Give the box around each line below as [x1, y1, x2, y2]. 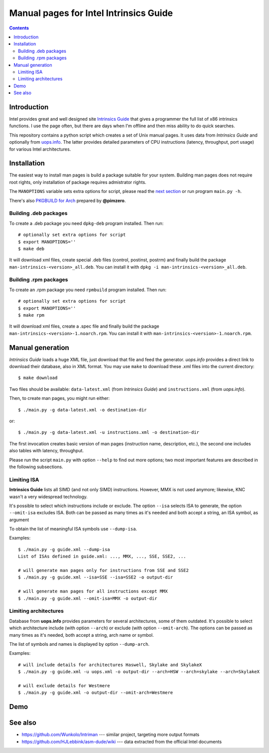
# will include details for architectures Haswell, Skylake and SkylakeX [18, 662, 202, 668]
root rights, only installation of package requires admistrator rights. [9, 179, 146, 185]
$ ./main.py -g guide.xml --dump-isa [18, 547, 111, 552]
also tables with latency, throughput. [9, 448, 84, 454]
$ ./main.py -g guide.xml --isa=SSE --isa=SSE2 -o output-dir [18, 574, 173, 580]
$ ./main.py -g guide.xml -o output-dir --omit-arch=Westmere [18, 690, 173, 696]
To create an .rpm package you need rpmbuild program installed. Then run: [9, 287, 167, 293]
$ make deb [18, 246, 45, 251]
